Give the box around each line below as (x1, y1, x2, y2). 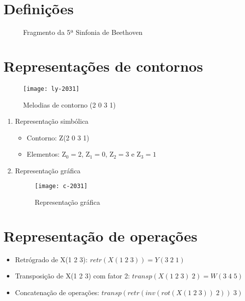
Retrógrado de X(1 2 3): (15, 254, 88, 264)
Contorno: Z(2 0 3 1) (27, 132, 89, 142)
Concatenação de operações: (15, 287, 100, 298)
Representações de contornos (3, 55, 203, 76)
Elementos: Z (27, 149, 66, 159)
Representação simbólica (15, 116, 89, 126)
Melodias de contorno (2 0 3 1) (23, 99, 116, 109)
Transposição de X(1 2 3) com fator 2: (15, 271, 130, 281)
